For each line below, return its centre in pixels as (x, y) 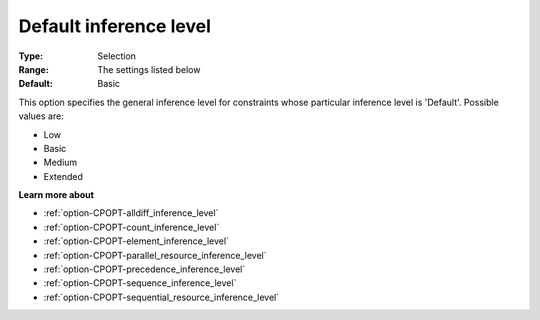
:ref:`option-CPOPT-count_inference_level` (131, 227)
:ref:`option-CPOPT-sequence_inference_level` (140, 283)
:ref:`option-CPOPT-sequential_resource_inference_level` (161, 297)
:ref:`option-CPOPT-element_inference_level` (136, 241)
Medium (60, 162)
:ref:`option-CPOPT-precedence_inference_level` (144, 269)
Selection (117, 56)
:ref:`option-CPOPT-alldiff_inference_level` (131, 213)
